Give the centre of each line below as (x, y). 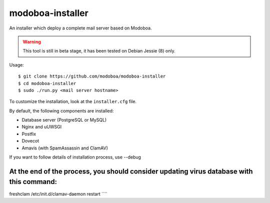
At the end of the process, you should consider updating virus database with (131, 171)
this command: (33, 182)
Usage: (17, 64)
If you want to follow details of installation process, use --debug (75, 157)
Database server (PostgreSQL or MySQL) (64, 120)
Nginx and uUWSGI (42, 127)
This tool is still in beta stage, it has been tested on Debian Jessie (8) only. (99, 51)
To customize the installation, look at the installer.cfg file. (73, 101)
